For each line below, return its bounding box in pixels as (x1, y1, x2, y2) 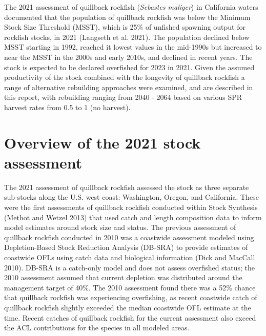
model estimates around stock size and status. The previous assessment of (4, 222, 236, 233)
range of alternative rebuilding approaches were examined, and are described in (4, 81, 253, 92)
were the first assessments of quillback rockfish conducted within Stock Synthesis (4, 202, 258, 213)
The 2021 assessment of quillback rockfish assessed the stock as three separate (4, 181, 249, 192)
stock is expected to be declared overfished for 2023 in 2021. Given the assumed (4, 61, 255, 72)
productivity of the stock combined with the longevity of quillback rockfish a (4, 72, 245, 82)
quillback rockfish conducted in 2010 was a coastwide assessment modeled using (4, 232, 254, 242)
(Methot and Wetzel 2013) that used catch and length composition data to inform (4, 212, 262, 222)
